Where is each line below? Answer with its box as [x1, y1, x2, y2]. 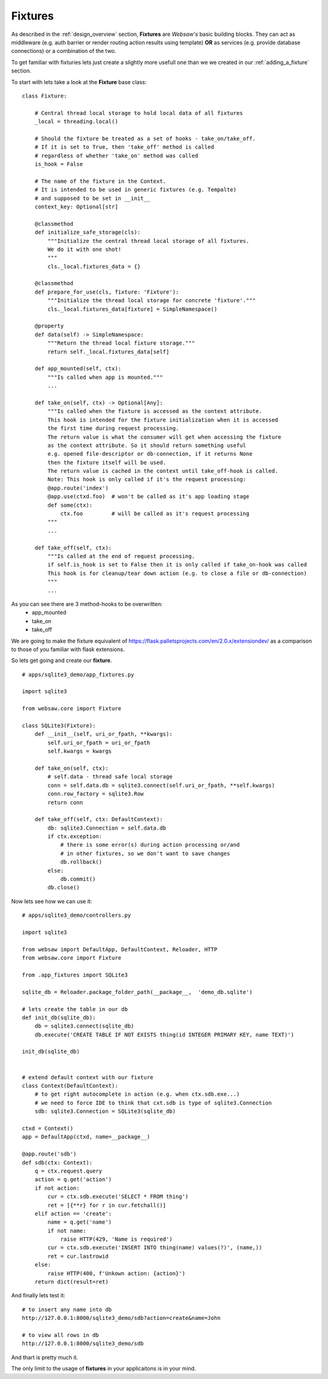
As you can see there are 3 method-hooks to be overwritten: [11, 600, 163, 607]
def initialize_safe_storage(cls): [34, 229, 141, 236]
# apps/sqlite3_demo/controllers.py [22, 912, 131, 919]
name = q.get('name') [47, 1219, 112, 1226]
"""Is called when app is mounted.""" [47, 373, 163, 381]
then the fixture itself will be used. [47, 459, 166, 466]
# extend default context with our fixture [22, 1074, 154, 1081]
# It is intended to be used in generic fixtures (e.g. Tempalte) [34, 186, 237, 193]
